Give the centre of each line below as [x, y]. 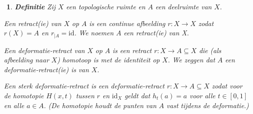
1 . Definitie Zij [31, 6]
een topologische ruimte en [106, 6]
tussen [85, 96]
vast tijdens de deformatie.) [208, 105]
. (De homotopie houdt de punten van [100, 105]
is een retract [132, 50]
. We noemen [94, 33]
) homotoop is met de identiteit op [108, 60]
